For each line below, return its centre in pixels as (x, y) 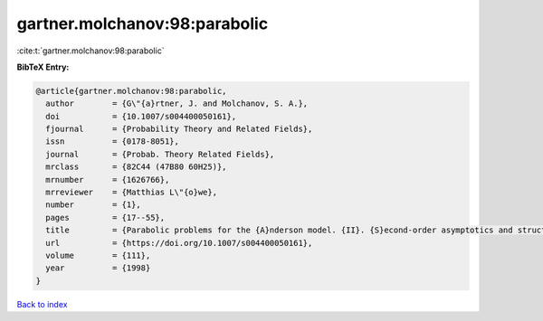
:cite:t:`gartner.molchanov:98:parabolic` (90, 51)
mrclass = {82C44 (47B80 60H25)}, (136, 167)
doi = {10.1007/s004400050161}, (141, 116)
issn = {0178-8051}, (113, 142)
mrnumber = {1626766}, (108, 179)
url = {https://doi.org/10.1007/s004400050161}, (179, 243)
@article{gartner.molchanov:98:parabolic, (131, 91)
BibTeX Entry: (43, 67)
